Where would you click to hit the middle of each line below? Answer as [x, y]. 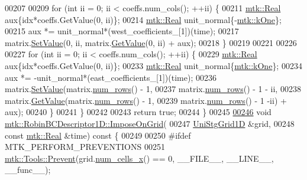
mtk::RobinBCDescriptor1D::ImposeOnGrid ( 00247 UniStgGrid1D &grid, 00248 [150, 123]
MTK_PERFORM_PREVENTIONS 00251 [85, 147]
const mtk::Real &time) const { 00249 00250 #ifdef [98, 135]
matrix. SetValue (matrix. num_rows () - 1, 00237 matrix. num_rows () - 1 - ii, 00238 [153, 89]
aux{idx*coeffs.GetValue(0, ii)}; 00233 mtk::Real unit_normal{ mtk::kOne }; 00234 [153, 65]
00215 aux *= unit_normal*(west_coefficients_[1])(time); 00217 [122, 31]
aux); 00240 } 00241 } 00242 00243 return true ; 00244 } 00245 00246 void [138, 112]
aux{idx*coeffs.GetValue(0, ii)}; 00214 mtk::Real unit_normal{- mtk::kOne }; [143, 19]
